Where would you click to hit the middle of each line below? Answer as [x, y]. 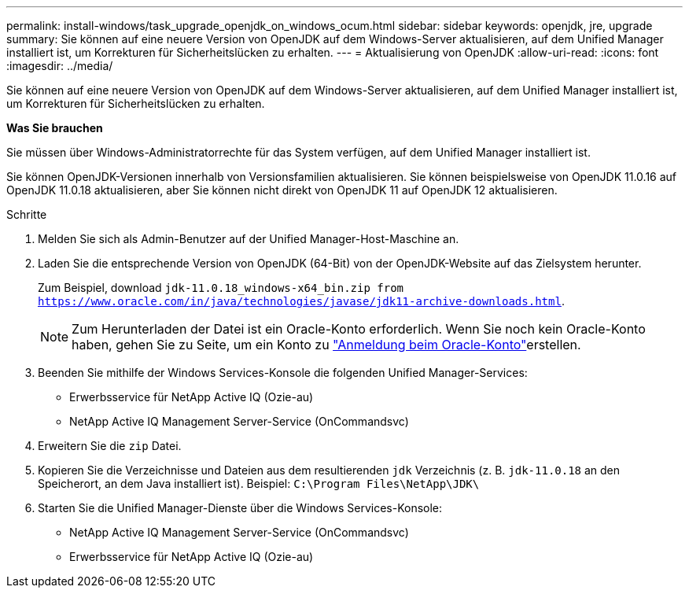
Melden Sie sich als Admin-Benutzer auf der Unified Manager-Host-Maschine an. [249, 239]
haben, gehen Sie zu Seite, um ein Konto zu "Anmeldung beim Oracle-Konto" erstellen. [326, 345]
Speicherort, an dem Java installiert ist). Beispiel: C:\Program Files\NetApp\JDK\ [259, 483]
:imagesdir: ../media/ [60, 66]
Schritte [27, 214]
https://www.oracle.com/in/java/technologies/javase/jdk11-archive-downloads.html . [301, 301]
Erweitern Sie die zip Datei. [110, 446]
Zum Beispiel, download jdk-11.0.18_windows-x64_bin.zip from [221, 288]
